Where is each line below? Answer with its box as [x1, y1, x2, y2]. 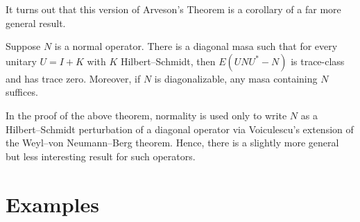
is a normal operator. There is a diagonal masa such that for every [54, 39, 338, 53]
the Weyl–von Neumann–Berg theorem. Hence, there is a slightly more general [6, 135, 339, 150]
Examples [6, 189, 99, 218]
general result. [6, 15, 66, 30]
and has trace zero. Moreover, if [6, 71, 141, 85]
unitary [6, 53, 37, 68]
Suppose [6, 39, 41, 53]
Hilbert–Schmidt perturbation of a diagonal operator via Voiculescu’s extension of [6, 121, 354, 136]
